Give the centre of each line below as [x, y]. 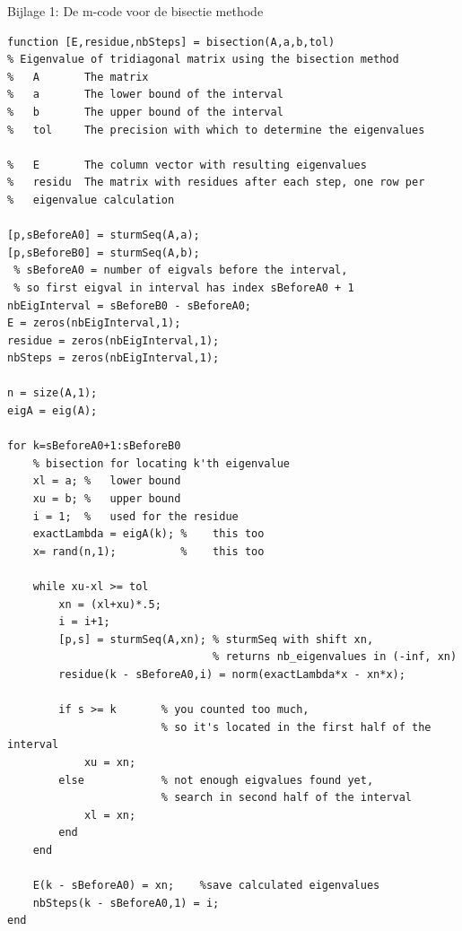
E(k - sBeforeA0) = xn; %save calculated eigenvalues [206, 886]
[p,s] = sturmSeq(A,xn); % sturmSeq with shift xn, [216, 639]
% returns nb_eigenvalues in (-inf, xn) [335, 657]
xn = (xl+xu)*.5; [110, 604]
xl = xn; [110, 815]
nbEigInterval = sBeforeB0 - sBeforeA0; [130, 305]
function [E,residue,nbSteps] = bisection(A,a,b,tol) [171, 42]
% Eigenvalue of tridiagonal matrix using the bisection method [203, 60]
